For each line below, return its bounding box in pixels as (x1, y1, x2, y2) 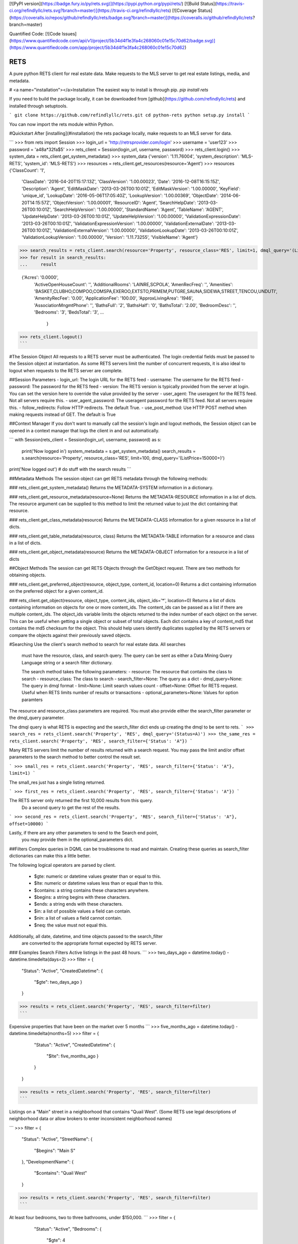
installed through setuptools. (9, 103, 68, 109)
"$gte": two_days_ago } (34, 979, 82, 985)
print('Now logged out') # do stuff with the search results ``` (9, 466, 132, 472)
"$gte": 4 (46, 1237, 66, 1243)
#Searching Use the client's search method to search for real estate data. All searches (9, 641, 186, 647)
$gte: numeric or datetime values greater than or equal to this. (34, 873, 161, 879)
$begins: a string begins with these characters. (34, 894, 131, 900)
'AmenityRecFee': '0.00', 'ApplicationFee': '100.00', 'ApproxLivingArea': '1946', (34, 295, 194, 301)
